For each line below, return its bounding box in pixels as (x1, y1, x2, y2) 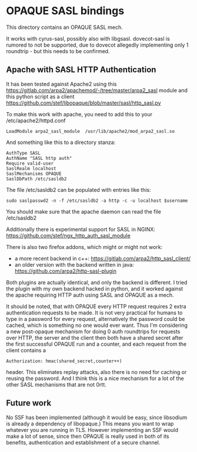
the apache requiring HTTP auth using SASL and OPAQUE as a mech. (6, 291, 175, 299)
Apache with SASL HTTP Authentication (6, 65, 156, 75)
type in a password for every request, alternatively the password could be (6, 315, 185, 322)
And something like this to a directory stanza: (6, 139, 116, 146)
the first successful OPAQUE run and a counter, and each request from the (6, 340, 187, 348)
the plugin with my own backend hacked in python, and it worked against (6, 285, 183, 292)
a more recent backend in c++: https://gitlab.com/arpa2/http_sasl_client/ (14, 255, 191, 262)
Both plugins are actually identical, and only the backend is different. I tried (6, 279, 188, 286)
